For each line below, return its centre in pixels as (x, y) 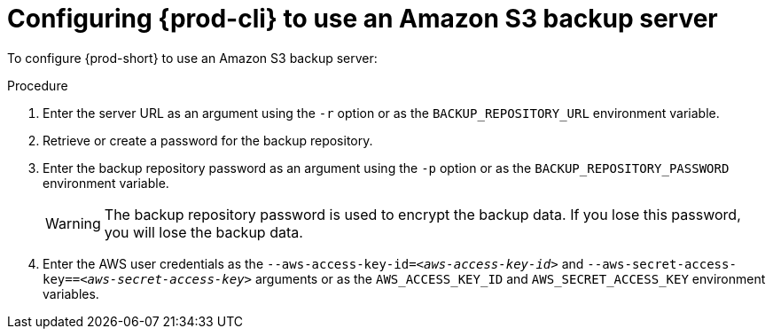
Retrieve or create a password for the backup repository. (208, 140)
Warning (73, 223)
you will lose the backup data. (203, 232)
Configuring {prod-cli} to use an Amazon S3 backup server (363, 19)
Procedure (38, 85)
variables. (71, 293)
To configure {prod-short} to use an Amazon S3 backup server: (192, 58)
